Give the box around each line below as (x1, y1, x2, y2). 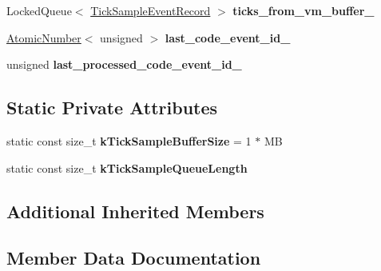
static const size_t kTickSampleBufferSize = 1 (6, 132, 252, 149)
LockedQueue (6, 2, 72, 18)
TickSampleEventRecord (90, 2, 211, 18)
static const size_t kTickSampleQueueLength (6, 159, 248, 176)
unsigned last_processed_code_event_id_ (6, 56, 242, 73)
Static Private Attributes (6, 95, 218, 120)
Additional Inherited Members (6, 198, 264, 223)
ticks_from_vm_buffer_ (232, 2, 375, 18)
